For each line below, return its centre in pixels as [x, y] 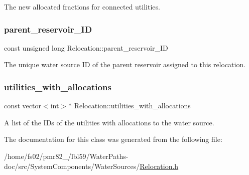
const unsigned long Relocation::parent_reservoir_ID [86, 47]
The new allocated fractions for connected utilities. [82, 7]
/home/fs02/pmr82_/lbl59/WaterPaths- [66, 156]
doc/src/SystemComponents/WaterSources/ [72, 166]
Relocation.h [159, 166]
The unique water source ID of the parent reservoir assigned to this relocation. [125, 64]
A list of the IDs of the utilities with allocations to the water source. [109, 122]
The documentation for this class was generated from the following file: [113, 139]
